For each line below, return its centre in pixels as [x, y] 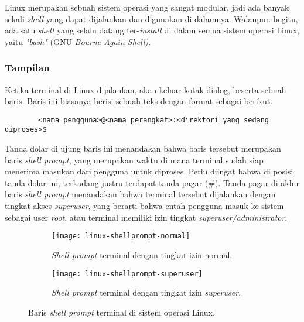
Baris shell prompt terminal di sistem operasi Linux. [122, 312]
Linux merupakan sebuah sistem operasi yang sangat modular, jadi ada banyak [147, 7]
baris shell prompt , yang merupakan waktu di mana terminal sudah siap [134, 160]
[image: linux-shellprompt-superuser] [127, 274]
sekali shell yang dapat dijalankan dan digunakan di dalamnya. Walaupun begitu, [151, 18]
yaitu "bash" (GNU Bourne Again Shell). [78, 41]
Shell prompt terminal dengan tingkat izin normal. [142, 254]
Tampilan [27, 68]
